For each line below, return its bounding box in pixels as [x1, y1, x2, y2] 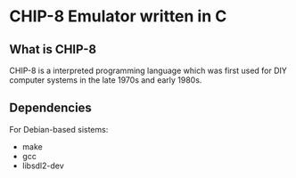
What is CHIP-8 [9, 42, 96, 57]
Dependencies [9, 101, 92, 116]
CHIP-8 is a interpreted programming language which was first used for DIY [9, 65, 288, 76]
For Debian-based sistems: [9, 124, 109, 134]
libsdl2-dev [21, 160, 64, 171]
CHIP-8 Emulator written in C [9, 6, 227, 27]
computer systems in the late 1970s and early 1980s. [9, 75, 202, 85]
